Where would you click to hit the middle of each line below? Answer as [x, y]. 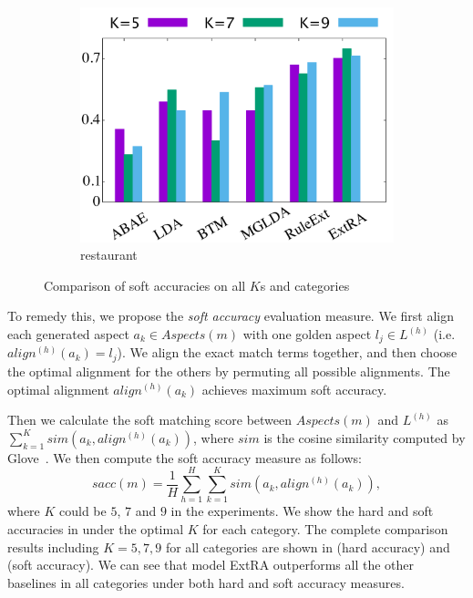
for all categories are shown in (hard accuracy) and [308, 546]
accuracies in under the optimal [96, 529]
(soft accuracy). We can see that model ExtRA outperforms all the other [211, 565]
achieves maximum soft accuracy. [294, 389]
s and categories [305, 285]
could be [83, 511]
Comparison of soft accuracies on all [145, 285]
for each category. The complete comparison [325, 529]
